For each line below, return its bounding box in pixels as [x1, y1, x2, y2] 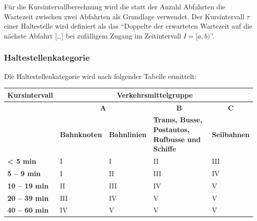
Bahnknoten [60, 129, 102, 139]
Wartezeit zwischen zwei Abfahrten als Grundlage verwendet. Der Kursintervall [4, 11, 245, 21]
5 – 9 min [7, 168, 41, 178]
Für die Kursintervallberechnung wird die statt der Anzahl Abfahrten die [4, 1, 225, 11]
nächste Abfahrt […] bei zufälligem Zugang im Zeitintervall [4, 30, 181, 40]
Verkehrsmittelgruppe [117, 89, 193, 100]
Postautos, [153, 124, 190, 134]
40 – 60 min [7, 205, 49, 215]
